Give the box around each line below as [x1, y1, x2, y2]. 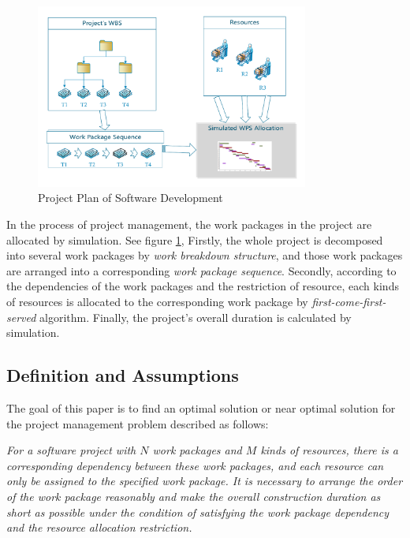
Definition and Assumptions [6, 363, 239, 387]
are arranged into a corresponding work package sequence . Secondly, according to [6, 262, 397, 278]
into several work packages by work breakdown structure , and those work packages [6, 247, 403, 263]
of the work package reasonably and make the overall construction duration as [6, 488, 381, 504]
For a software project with [6, 442, 136, 458]
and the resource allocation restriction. [6, 519, 192, 536]
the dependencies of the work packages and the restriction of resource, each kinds [6, 278, 399, 294]
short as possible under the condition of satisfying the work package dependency [6, 503, 389, 520]
